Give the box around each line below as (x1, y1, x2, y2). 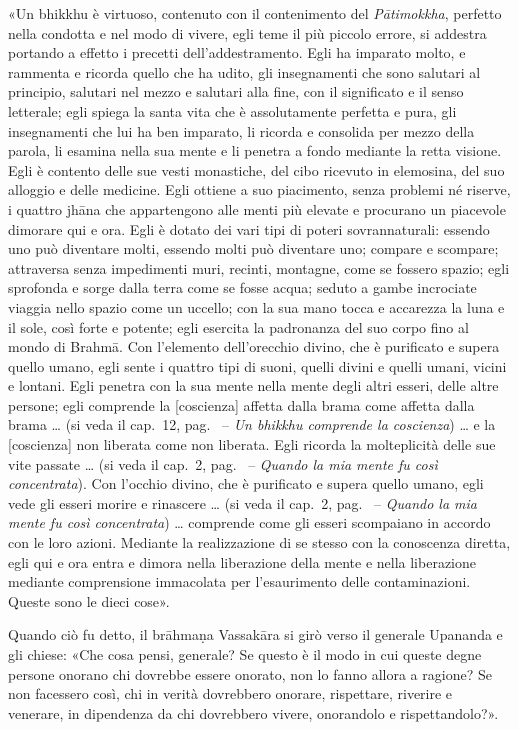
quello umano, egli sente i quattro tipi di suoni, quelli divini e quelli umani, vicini (8, 355, 507, 376)
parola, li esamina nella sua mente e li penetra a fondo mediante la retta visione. (8, 140, 502, 161)
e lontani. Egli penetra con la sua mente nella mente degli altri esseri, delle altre (8, 375, 499, 396)
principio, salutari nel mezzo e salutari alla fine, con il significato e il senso (8, 81, 464, 102)
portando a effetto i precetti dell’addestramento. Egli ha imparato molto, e (8, 42, 466, 63)
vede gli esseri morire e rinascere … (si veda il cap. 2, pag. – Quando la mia (8, 492, 477, 513)
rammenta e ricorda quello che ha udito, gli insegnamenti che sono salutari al (8, 61, 481, 82)
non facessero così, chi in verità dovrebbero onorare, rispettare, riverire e (8, 683, 453, 704)
